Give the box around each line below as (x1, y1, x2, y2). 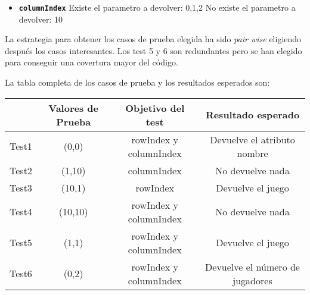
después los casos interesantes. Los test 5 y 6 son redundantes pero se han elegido (5, 44, 302, 57)
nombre (237, 146, 268, 160)
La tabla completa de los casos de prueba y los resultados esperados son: (5, 76, 270, 89)
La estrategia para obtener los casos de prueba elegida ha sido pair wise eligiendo (5, 33, 302, 45)
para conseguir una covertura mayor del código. (5, 56, 178, 68)
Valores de (48, 101, 98, 115)
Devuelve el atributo (210, 132, 295, 146)
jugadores (232, 273, 272, 287)
